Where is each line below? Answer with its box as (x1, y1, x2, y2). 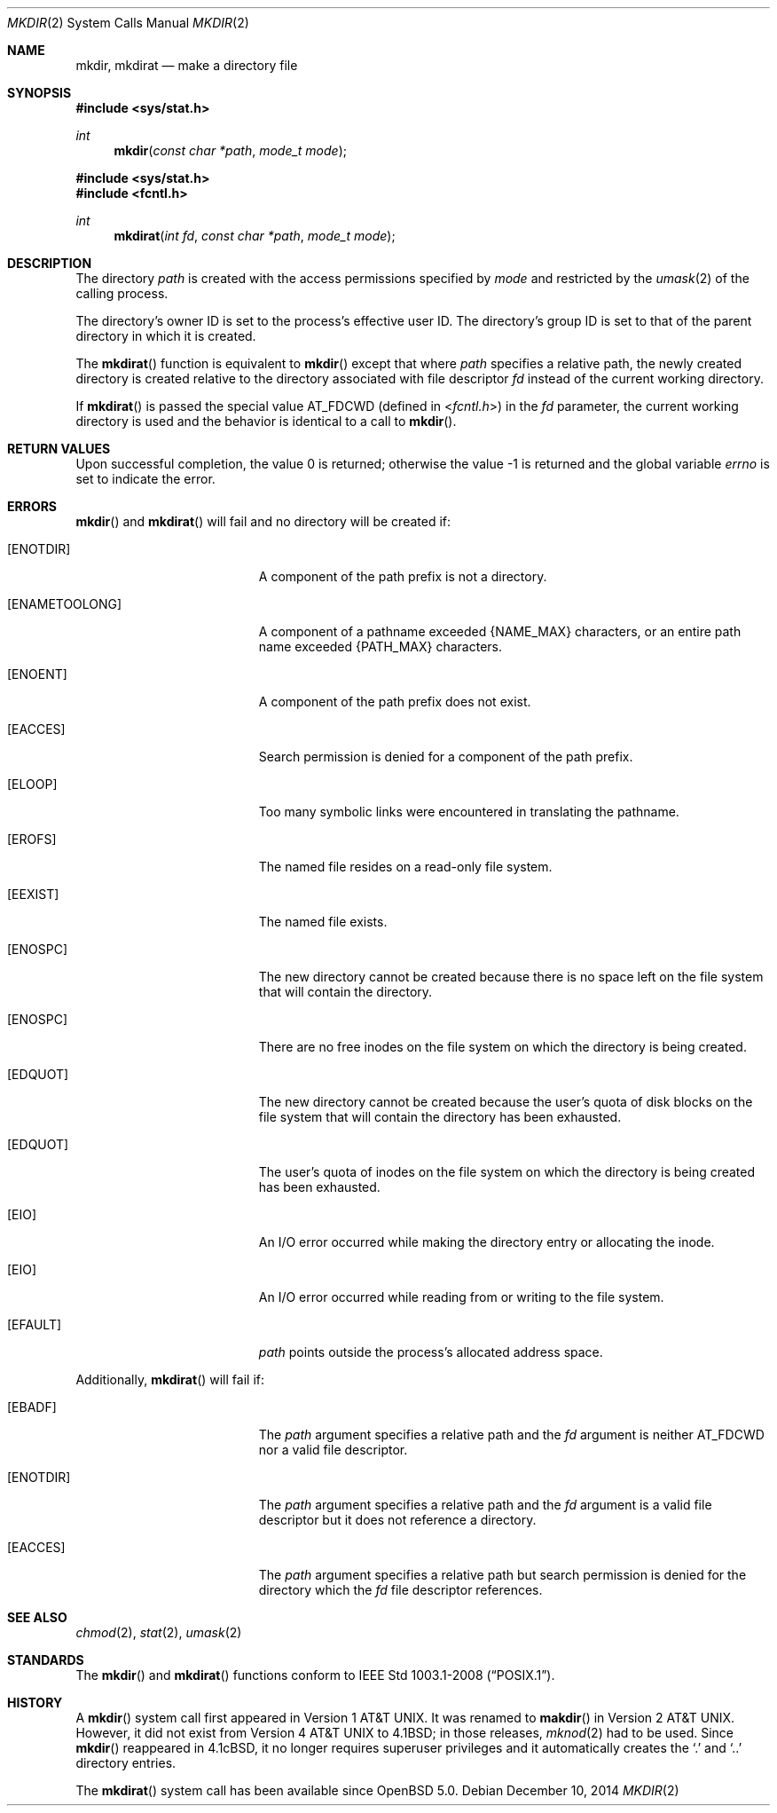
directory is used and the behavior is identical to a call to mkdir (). (75, 414, 457, 429)
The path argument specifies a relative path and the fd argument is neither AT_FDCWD (258, 1427, 765, 1442)
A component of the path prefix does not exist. (258, 694, 531, 709)
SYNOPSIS (7, 85, 72, 100)
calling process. (75, 286, 169, 301)
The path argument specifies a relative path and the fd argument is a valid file (258, 1497, 712, 1512)
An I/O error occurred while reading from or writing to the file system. (258, 1289, 664, 1305)
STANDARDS (7, 1652, 84, 1667)
